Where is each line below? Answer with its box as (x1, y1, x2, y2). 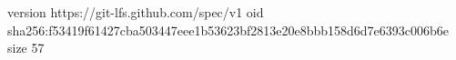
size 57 (7, 38, 45, 57)
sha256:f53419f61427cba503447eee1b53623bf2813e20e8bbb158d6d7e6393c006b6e (7, 20, 450, 39)
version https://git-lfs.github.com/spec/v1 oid (7, 3, 264, 21)
